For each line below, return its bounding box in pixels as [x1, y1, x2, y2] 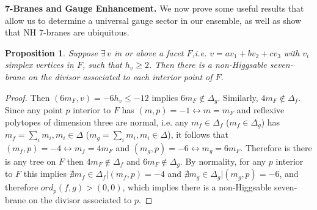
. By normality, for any [180, 154, 266, 167]
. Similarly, [217, 91, 258, 103]
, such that [82, 58, 122, 71]
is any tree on [5, 154, 56, 167]
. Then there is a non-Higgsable [149, 58, 267, 71]
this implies [23, 167, 67, 180]
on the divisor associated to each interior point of [28, 70, 213, 83]
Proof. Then [5, 91, 50, 103]
